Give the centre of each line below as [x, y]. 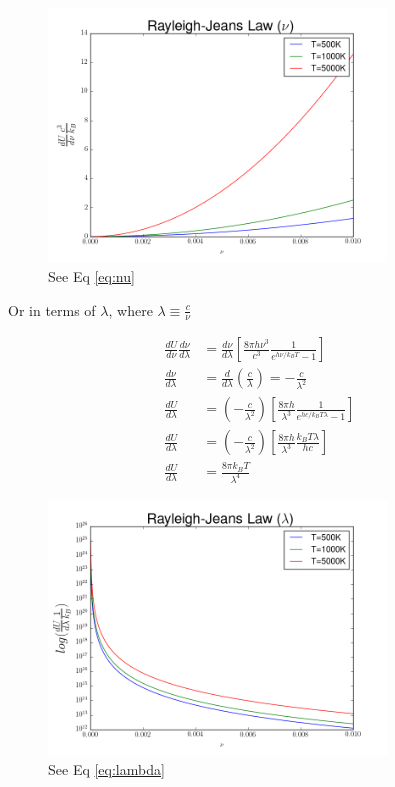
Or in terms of [52, 309]
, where [130, 309]
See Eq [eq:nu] [91, 275]
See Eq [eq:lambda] [106, 769]
